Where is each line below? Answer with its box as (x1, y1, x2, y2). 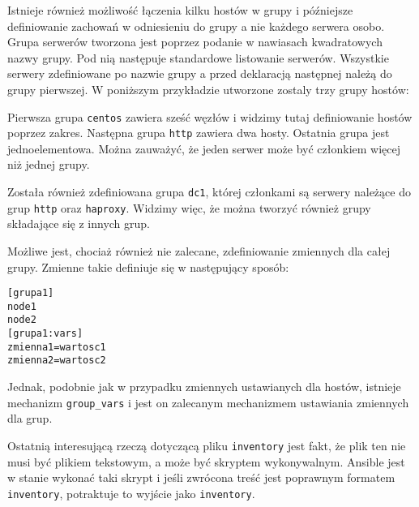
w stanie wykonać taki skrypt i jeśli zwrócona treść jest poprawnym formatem (7, 469, 395, 486)
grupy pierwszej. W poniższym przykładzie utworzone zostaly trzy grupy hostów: (7, 80, 409, 97)
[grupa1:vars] (7, 328, 83, 340)
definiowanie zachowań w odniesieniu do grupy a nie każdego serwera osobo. (7, 17, 385, 34)
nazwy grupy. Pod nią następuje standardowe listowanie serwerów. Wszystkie (7, 49, 389, 66)
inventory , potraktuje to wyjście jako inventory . (7, 484, 255, 501)
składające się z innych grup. (7, 215, 151, 232)
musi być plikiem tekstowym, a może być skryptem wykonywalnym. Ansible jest (7, 453, 405, 470)
